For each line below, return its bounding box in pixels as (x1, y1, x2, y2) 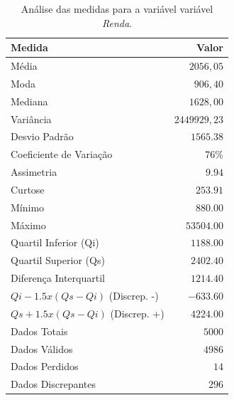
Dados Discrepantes (11, 377, 96, 391)
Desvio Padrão (11, 129, 74, 144)
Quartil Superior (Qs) (11, 253, 105, 268)
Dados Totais (11, 323, 68, 338)
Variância (11, 111, 52, 126)
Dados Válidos (11, 341, 73, 356)
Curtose (11, 181, 45, 196)
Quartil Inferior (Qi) (11, 235, 99, 250)
